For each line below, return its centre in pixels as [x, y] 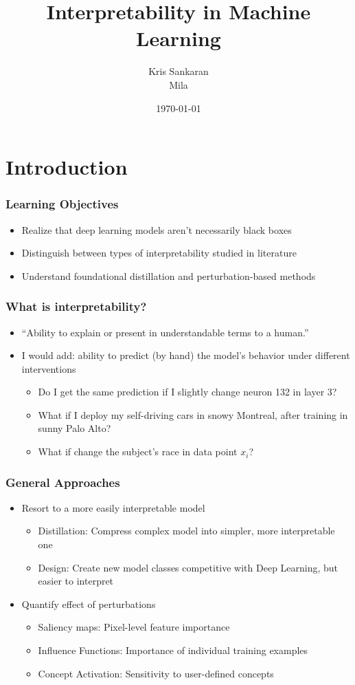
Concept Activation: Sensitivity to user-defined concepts [156, 673]
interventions [49, 368]
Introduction [67, 167]
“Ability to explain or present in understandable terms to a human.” [165, 332]
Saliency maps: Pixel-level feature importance [134, 627]
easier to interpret [76, 581]
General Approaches [63, 482]
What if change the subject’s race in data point [138, 452]
